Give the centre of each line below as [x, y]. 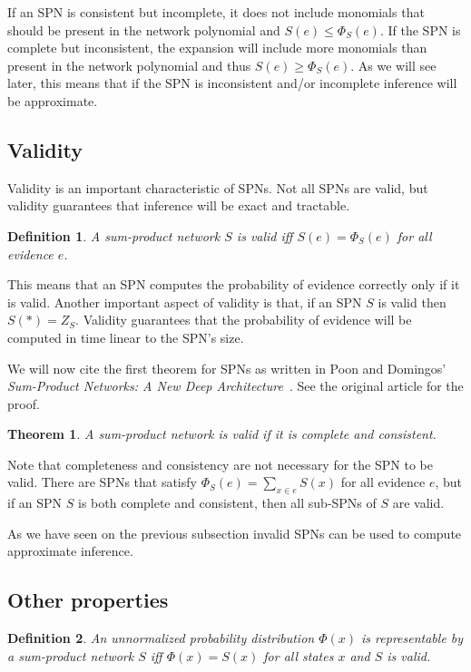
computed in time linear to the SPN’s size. [126, 337]
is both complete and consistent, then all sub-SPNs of [227, 503]
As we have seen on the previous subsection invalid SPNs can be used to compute [235, 533]
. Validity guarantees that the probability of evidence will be [244, 320]
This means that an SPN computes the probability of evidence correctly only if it [234, 284]
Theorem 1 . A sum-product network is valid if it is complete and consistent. [222, 434]
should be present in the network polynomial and [144, 29]
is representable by [412, 638]
